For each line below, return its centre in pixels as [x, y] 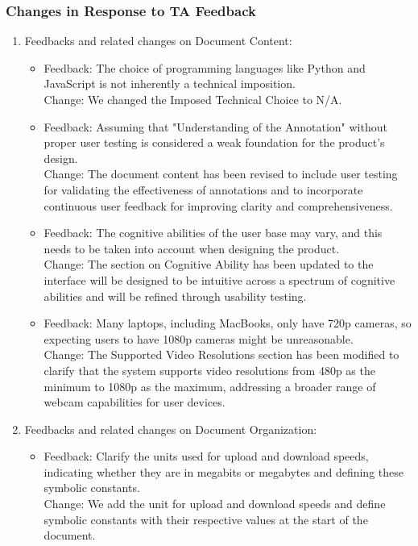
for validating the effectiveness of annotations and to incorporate [203, 189]
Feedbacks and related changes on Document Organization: [171, 429]
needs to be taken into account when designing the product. [192, 248]
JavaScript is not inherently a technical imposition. [170, 83]
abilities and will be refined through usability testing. [175, 296]
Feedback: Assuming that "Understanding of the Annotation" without [215, 126]
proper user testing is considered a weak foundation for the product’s [214, 142]
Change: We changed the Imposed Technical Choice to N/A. [193, 99]
